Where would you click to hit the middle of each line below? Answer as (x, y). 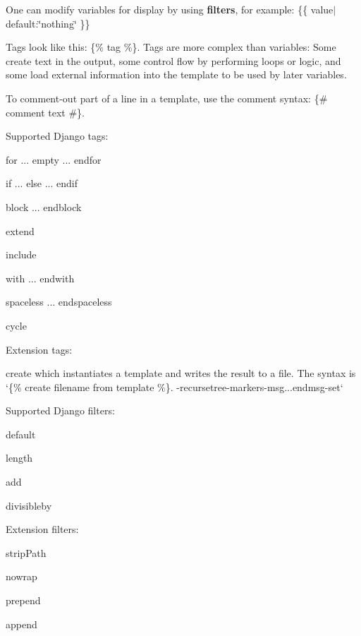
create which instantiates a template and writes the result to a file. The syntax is (181, 373)
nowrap (22, 576)
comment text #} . (45, 112)
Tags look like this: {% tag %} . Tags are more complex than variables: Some (171, 47)
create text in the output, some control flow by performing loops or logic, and (173, 60)
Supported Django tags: (57, 136)
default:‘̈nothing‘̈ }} (48, 23)
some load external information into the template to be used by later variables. (176, 74)
